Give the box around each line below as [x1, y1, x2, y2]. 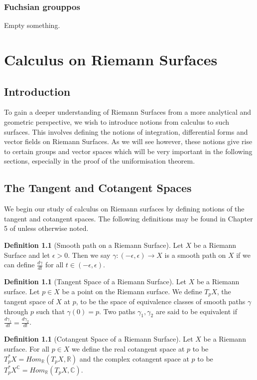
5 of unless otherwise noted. [4, 223, 89, 233]
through [4, 306, 28, 316]
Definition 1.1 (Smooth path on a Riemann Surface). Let [4, 239, 183, 250]
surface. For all [4, 344, 49, 354]
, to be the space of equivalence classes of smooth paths [76, 296, 246, 306]
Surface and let [4, 249, 50, 260]
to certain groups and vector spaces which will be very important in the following [4, 146, 253, 156]
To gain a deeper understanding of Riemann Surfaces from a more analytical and [4, 107, 252, 117]
